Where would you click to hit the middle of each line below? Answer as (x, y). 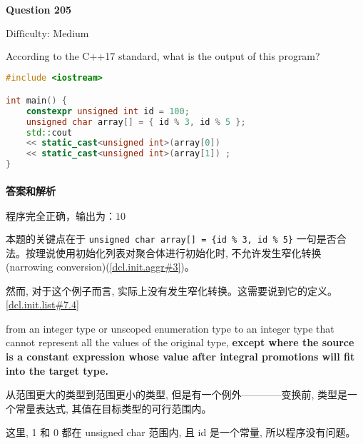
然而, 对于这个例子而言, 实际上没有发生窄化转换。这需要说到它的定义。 (172, 290)
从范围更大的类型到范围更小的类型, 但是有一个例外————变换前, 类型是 (177, 394)
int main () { (36, 100)
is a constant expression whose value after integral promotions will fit (180, 357)
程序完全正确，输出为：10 (66, 217)
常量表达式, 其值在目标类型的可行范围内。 (113, 408)
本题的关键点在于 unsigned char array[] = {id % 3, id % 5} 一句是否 (171, 238)
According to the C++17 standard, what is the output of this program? (163, 55)
